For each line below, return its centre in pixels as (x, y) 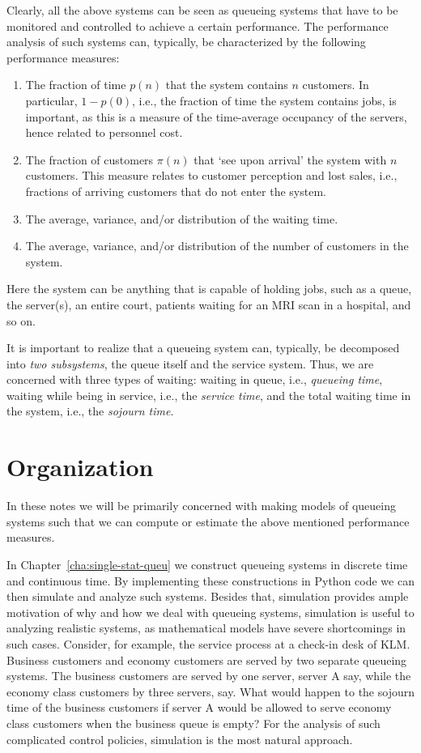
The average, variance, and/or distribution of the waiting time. (182, 218)
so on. (21, 320)
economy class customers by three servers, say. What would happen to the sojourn (210, 691)
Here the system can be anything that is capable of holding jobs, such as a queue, (209, 289)
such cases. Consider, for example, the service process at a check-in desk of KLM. (208, 643)
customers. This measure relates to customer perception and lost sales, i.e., (211, 175)
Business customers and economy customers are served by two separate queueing (207, 659)
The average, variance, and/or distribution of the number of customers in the (217, 246)
